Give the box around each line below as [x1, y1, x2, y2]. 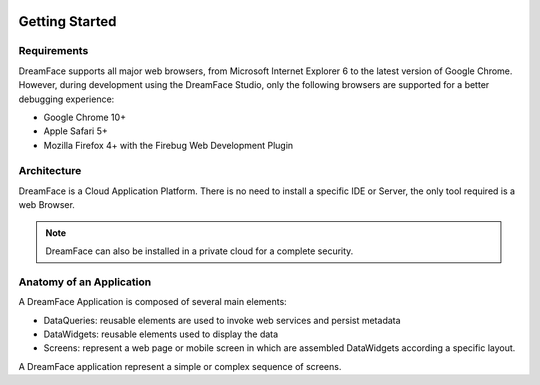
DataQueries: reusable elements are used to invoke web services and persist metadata [43, 314, 401, 326]
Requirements [18, 44, 89, 58]
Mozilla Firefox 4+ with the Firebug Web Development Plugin [43, 139, 294, 151]
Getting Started [18, 13, 117, 30]
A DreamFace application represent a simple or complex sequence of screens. [18, 360, 342, 372]
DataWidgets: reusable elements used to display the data [43, 328, 279, 340]
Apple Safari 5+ [43, 125, 109, 137]
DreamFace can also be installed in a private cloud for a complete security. [45, 245, 354, 257]
